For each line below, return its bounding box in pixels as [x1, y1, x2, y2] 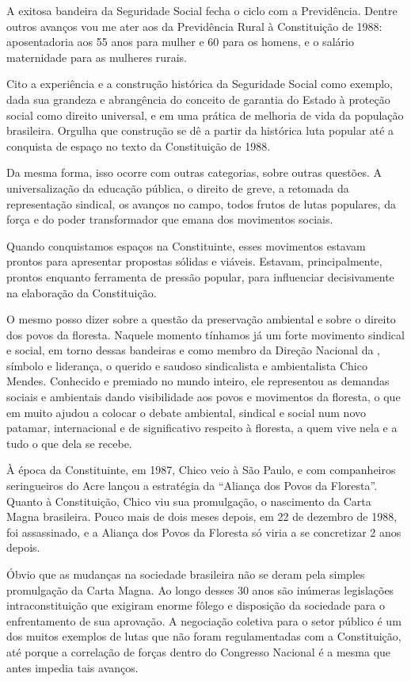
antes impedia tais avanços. [6, 659, 139, 675]
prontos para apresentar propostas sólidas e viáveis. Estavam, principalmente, [6, 253, 382, 270]
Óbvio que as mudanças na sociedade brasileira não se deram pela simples [6, 566, 365, 582]
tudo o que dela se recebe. [6, 434, 132, 451]
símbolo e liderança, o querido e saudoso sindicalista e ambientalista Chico [6, 357, 367, 373]
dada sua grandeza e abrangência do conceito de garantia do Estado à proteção [6, 90, 390, 107]
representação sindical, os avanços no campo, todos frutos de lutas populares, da [6, 195, 396, 212]
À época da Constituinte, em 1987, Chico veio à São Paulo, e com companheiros [6, 461, 396, 478]
